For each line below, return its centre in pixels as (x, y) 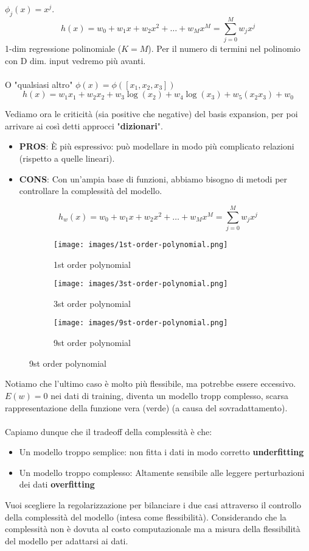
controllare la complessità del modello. (91, 191)
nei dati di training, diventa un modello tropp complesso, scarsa (170, 395)
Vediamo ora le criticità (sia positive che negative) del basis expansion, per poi (151, 114)
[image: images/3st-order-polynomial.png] (141, 284)
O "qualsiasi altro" (39, 84)
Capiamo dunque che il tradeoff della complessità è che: (109, 431)
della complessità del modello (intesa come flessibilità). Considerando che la (146, 517)
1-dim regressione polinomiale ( (63, 48)
